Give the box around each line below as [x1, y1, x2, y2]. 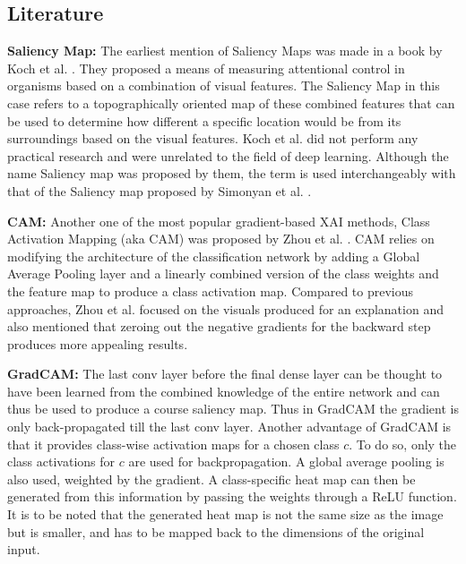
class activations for [7, 452, 116, 471]
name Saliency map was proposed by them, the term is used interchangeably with [7, 164, 456, 183]
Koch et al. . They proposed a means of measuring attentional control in [7, 58, 405, 77]
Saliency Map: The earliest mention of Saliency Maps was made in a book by [7, 41, 443, 60]
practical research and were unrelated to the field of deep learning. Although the [7, 146, 449, 165]
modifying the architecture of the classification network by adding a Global [7, 246, 420, 265]
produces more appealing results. [7, 334, 188, 353]
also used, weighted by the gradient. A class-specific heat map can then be [7, 469, 416, 488]
